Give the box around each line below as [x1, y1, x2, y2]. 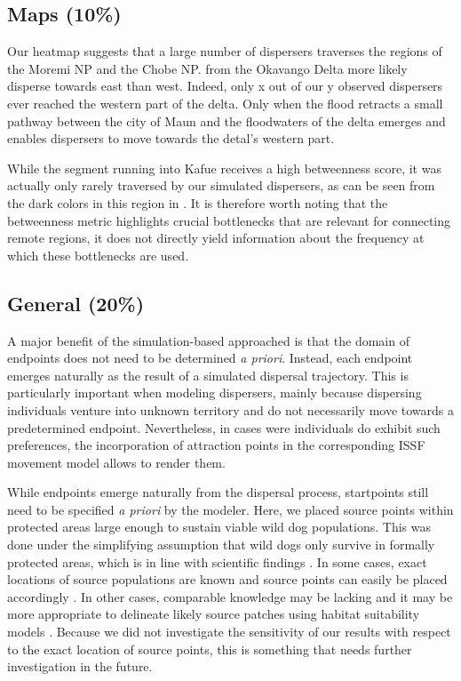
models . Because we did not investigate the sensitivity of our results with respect [7, 622, 451, 641]
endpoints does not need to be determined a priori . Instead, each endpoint [7, 349, 413, 367]
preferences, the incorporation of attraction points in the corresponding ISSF [7, 436, 425, 454]
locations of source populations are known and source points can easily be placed [7, 570, 448, 589]
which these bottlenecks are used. [7, 245, 189, 264]
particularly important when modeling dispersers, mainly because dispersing [7, 383, 422, 402]
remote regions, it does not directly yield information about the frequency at [7, 228, 425, 247]
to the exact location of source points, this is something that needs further [7, 639, 412, 658]
